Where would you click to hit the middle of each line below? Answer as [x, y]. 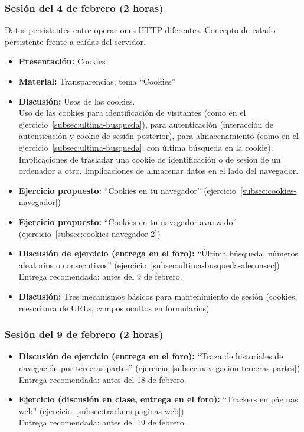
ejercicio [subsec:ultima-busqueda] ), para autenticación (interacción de [146, 124]
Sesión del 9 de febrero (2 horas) [84, 334]
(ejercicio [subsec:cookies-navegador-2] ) [89, 233]
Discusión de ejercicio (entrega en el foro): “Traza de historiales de [151, 356]
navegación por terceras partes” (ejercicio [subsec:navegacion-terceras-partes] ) [159, 367]
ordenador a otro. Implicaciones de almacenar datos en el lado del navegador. [158, 170]
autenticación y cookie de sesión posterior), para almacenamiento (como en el [158, 136]
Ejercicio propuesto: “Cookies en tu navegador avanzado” [128, 221]
